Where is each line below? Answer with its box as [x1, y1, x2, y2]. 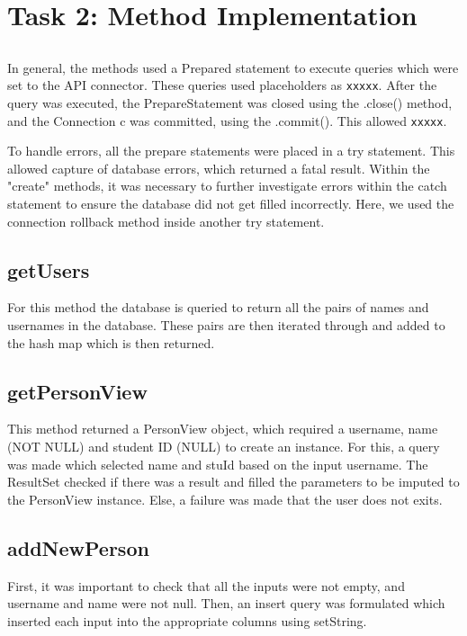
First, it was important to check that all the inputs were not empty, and [7, 576, 405, 595]
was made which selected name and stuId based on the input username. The [7, 454, 428, 473]
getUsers [7, 255, 90, 283]
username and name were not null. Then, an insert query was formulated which [7, 594, 445, 613]
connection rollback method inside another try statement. [7, 211, 325, 230]
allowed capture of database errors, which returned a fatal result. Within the [7, 158, 430, 177]
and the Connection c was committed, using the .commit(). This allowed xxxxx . [7, 111, 447, 130]
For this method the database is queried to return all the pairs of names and [7, 298, 429, 317]
